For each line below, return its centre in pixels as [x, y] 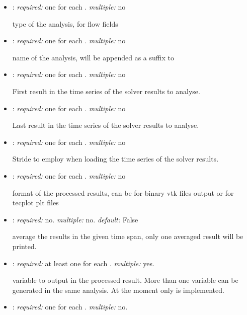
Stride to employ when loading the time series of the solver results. [115, 159]
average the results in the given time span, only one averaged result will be [128, 236]
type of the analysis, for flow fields [65, 23]
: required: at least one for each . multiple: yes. [83, 263]
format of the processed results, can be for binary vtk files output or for [123, 192]
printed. [24, 246]
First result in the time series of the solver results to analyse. [106, 91]
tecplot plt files [35, 203]
